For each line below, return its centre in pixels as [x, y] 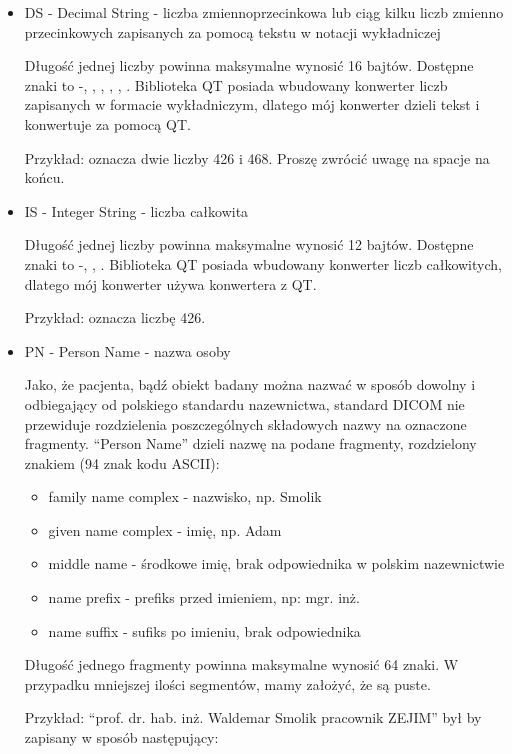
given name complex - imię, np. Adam [165, 529]
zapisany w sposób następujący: [121, 737]
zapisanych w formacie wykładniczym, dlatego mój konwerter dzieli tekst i [252, 104]
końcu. [44, 177]
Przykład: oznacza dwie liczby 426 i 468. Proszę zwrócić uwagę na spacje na [257, 157]
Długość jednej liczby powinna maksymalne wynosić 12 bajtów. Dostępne [249, 244]
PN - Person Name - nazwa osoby [127, 350]
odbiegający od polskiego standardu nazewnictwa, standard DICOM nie [244, 403]
